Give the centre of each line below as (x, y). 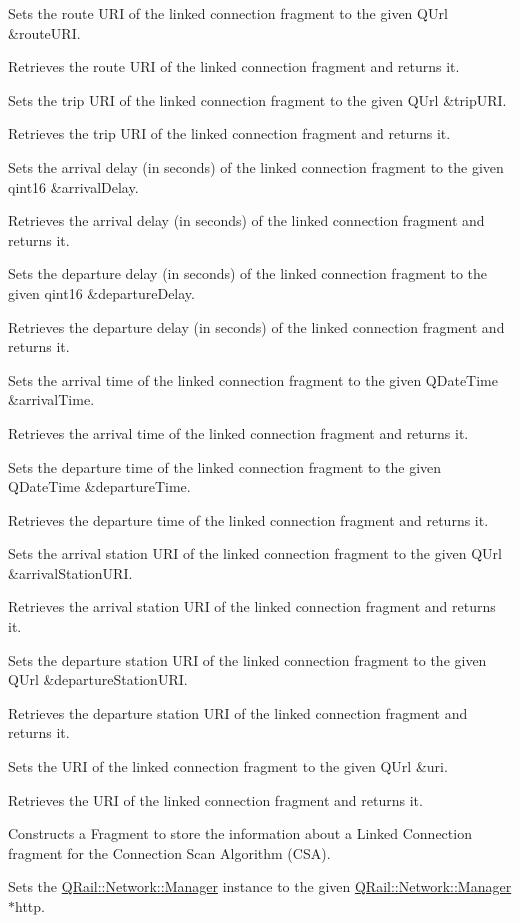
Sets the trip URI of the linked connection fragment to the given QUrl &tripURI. (257, 99)
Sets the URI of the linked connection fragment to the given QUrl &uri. (228, 766)
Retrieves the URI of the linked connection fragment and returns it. (215, 799)
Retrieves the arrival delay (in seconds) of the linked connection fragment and (246, 220)
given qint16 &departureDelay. (101, 292)
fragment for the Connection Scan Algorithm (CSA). (169, 852)
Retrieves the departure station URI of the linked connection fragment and (238, 712)
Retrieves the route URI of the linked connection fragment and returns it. (234, 66)
